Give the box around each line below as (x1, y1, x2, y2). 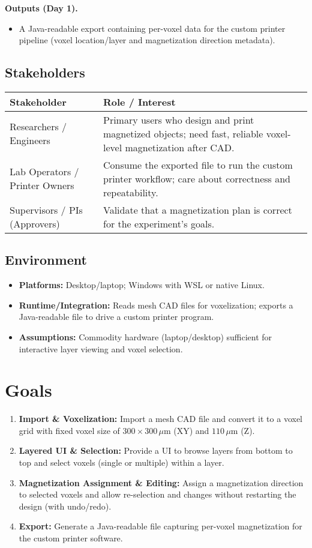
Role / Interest (103, 94, 176, 109)
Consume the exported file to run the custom (103, 157, 293, 172)
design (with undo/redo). (19, 499, 112, 512)
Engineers (10, 133, 50, 148)
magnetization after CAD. (125, 140, 235, 154)
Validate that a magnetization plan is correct (103, 202, 292, 217)
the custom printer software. (19, 532, 123, 544)
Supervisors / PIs (10, 202, 83, 217)
